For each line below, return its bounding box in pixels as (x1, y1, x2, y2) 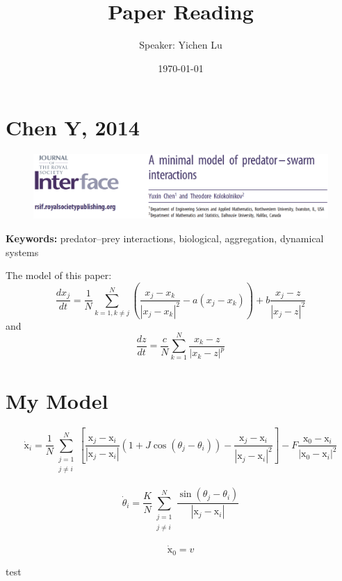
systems (6, 244, 39, 259)
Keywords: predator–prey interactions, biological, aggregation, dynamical (6, 231, 324, 245)
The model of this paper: (6, 268, 112, 283)
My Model (6, 386, 108, 414)
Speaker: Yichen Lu (139, 37, 222, 52)
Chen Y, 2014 (6, 113, 140, 142)
